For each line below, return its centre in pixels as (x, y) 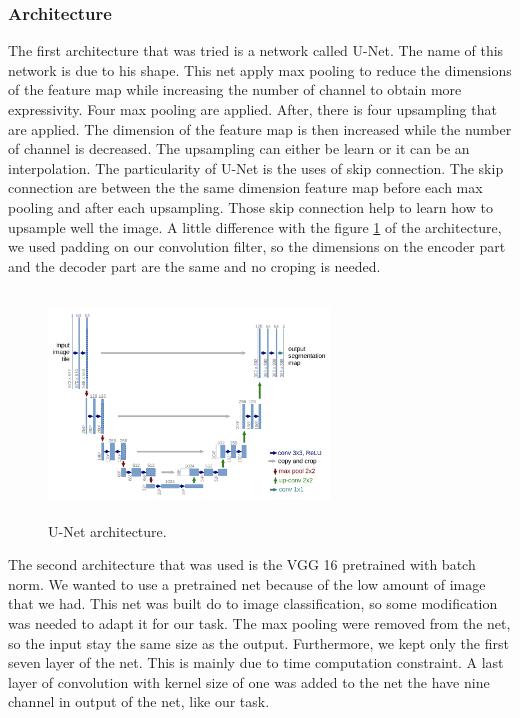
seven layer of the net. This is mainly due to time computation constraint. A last (256, 662)
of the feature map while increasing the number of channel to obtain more (235, 89)
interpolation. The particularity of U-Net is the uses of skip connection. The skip (256, 167)
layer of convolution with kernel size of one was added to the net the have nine (249, 681)
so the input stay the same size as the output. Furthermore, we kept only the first (258, 642)
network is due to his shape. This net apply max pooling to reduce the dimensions (260, 69)
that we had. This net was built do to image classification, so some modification (253, 603)
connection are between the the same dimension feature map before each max (245, 187)
